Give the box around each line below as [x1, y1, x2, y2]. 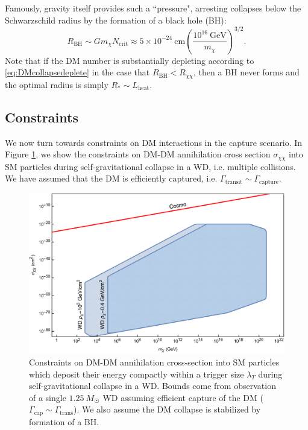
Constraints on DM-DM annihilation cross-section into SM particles [29, 356, 280, 368]
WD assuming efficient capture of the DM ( [102, 391, 263, 403]
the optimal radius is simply [5, 78, 108, 90]
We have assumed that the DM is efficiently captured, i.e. [5, 172, 218, 185]
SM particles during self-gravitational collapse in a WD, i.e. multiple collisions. [5, 160, 296, 172]
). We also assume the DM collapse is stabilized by [73, 403, 261, 416]
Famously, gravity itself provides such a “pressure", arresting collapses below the [5, 2, 301, 14]
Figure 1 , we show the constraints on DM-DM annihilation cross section [5, 148, 271, 160]
